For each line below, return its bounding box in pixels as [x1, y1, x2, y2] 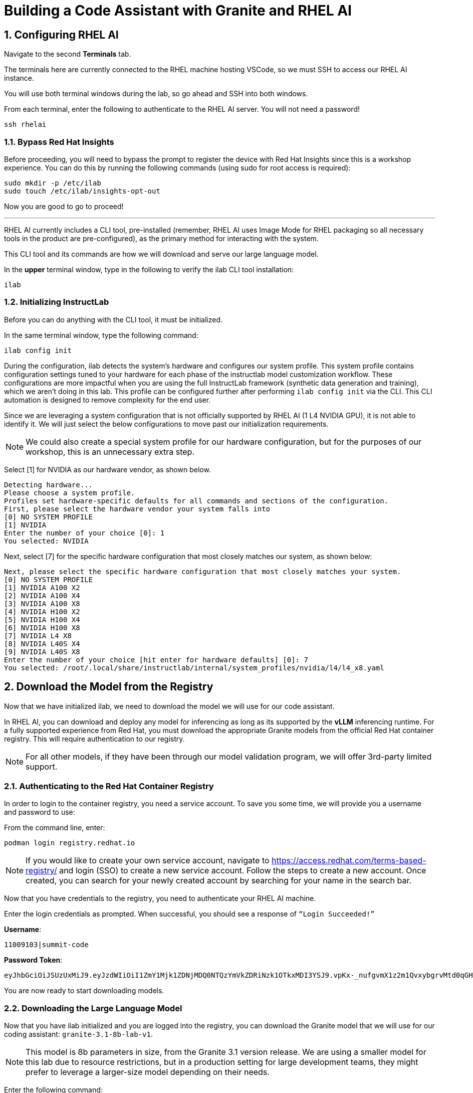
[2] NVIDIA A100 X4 [4, 591, 80, 600]
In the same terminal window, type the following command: [4, 330, 198, 339]
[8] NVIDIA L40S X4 [4, 639, 80, 648]
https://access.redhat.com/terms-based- [272, 855, 426, 866]
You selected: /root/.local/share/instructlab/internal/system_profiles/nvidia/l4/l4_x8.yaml [4, 663, 384, 672]
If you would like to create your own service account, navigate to [26, 855, 270, 866]
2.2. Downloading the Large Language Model [4, 1003, 182, 1013]
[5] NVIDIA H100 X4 [4, 615, 80, 624]
